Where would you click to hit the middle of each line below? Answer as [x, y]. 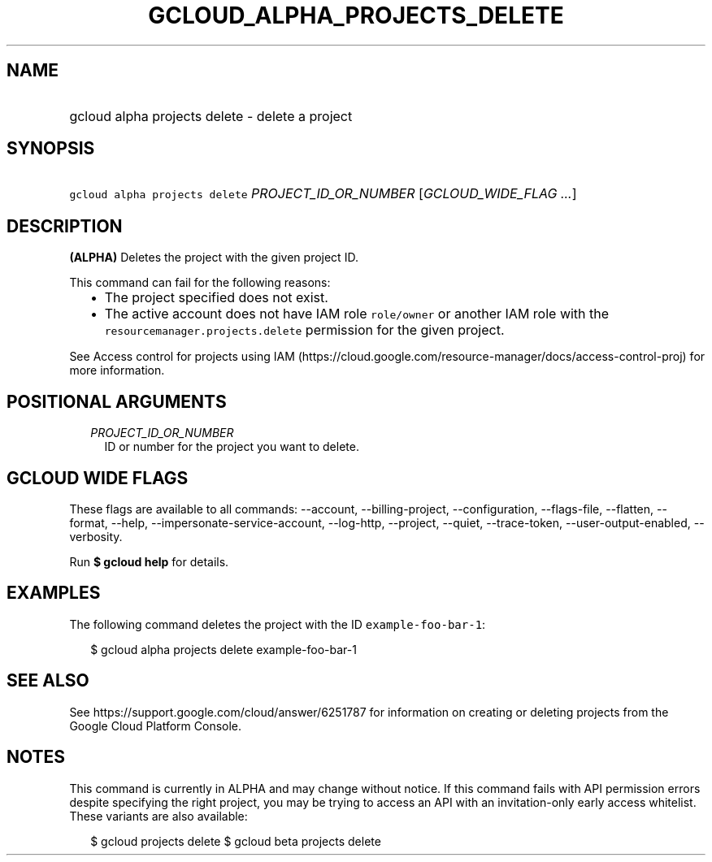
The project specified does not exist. [216, 298]
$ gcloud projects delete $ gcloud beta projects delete [236, 841]
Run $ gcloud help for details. [149, 561]
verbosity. [96, 536]
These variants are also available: [158, 816]
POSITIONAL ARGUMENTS [117, 401]
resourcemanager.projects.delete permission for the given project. [304, 330]
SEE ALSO [48, 681]
